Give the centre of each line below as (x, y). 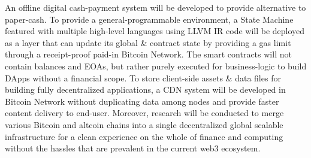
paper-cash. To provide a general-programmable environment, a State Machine (149, 19)
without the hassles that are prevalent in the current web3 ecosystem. (133, 148)
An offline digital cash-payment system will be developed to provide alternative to (155, 7)
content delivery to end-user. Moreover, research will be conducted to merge (144, 113)
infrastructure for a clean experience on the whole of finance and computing (144, 136)
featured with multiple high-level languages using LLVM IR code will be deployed (155, 31)
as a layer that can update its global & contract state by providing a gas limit (148, 42)
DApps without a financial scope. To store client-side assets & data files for (143, 78)
